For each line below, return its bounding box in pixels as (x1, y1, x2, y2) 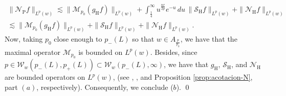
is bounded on (78, 46, 123, 57)
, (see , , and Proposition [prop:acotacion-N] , (113, 72, 253, 82)
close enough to (54, 33, 102, 44)
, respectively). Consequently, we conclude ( (36, 81, 173, 92)
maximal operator (5, 46, 60, 57)
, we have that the (180, 33, 237, 44)
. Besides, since (150, 46, 197, 57)
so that (132, 33, 155, 44)
